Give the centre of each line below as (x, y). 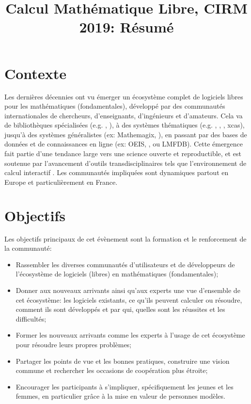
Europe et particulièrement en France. (61, 182)
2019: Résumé (126, 27)
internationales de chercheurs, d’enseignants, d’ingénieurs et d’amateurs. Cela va (124, 115)
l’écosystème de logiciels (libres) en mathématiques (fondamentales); (117, 274)
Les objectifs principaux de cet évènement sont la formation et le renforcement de (125, 238)
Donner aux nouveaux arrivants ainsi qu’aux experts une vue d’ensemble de (128, 290)
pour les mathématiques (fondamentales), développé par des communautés (115, 106)
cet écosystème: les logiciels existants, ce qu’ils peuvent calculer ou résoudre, (129, 299)
